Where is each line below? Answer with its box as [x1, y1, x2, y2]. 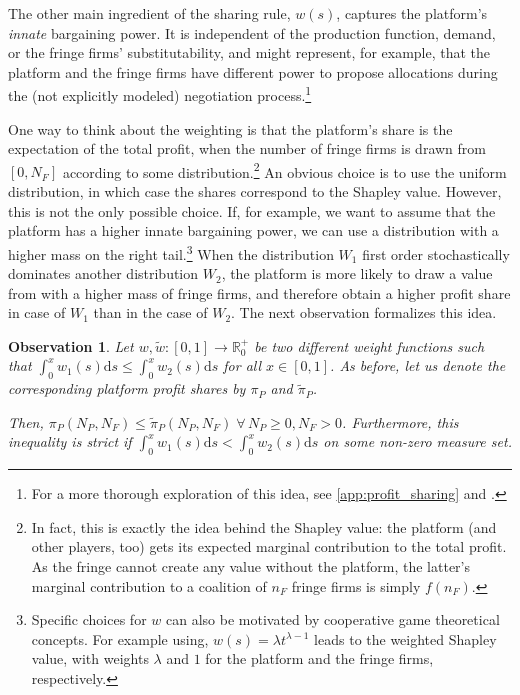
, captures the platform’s [336, 3, 488, 23]
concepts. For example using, [31, 628, 209, 649]
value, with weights [31, 648, 149, 669]
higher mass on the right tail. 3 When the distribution [8, 240, 334, 264]
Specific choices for [31, 609, 147, 630]
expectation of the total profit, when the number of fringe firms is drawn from [8, 138, 486, 159]
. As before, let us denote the [330, 355, 506, 376]
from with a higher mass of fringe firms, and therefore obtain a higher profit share [8, 282, 511, 303]
